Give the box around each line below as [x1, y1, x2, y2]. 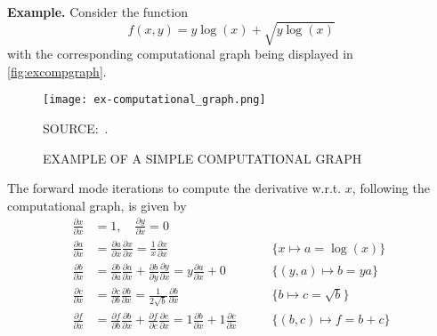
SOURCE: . [43, 118, 109, 137]
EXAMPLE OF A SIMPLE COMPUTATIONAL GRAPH [43, 148, 362, 167]
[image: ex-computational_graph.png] [43, 93, 266, 107]
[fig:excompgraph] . [7, 61, 107, 80]
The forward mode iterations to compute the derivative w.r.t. [7, 179, 342, 197]
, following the [352, 179, 430, 197]
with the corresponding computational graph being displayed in [7, 44, 353, 63]
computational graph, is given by [7, 196, 187, 214]
